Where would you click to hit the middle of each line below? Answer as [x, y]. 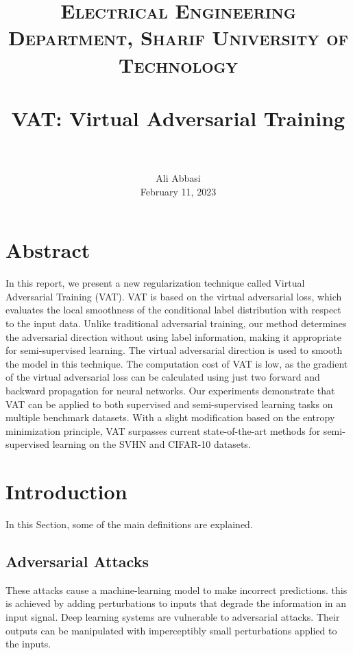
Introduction [66, 491]
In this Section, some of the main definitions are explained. [129, 524]
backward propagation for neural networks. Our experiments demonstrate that [170, 390]
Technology [178, 64]
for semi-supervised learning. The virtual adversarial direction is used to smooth [174, 350]
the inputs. [28, 644]
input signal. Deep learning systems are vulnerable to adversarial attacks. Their [173, 617]
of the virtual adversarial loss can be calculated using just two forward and [163, 377]
